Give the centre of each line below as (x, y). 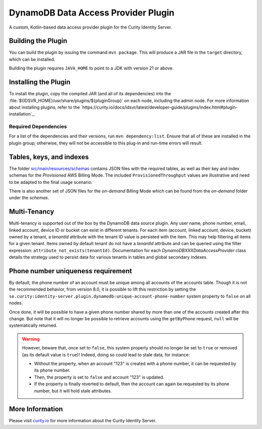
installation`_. (22, 114)
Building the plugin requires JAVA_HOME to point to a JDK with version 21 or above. (91, 68)
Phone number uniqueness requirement (70, 271)
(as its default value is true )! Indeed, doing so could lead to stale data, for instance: (106, 355)
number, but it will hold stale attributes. (73, 391)
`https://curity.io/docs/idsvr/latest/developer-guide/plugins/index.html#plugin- (159, 107)
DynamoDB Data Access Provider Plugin (92, 13)
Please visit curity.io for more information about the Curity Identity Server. (83, 421)
